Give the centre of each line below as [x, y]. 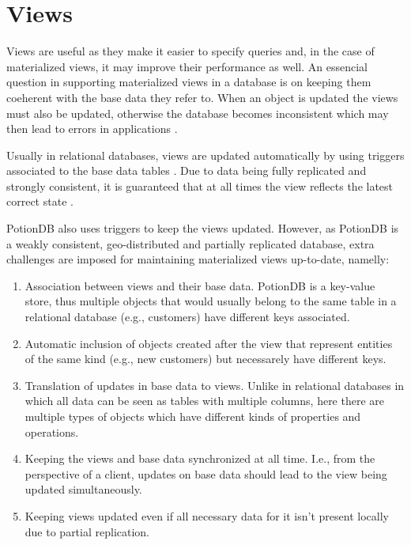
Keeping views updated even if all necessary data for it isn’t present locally [207, 515]
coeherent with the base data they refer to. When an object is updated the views [202, 97]
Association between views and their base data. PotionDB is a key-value [200, 285]
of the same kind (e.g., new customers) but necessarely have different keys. [205, 359]
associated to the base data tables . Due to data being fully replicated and [187, 170]
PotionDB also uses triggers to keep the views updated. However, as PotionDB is [203, 228]
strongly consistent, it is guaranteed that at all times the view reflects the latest [200, 185]
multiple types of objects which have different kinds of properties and [193, 416]
